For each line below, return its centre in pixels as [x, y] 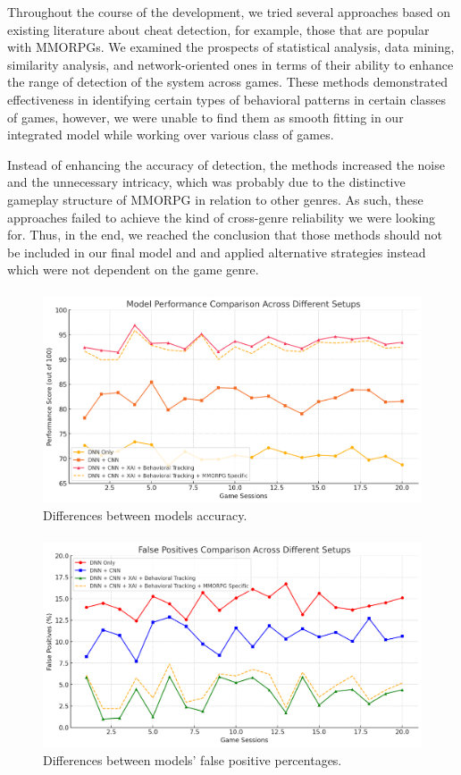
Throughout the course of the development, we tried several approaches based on [229, 12]
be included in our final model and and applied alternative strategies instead [217, 252]
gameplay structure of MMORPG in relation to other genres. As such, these [215, 199]
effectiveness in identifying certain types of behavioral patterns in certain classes [227, 99]
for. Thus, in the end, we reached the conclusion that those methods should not [225, 235]
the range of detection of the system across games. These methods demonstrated [227, 82]
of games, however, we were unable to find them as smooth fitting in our [205, 117]
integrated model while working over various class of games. [171, 135]
